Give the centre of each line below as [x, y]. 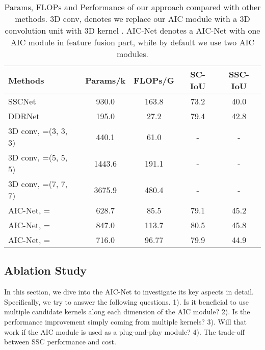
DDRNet [24, 116]
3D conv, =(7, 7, [38, 184]
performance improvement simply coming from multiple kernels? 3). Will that [125, 321]
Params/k [105, 80]
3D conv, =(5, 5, [38, 157]
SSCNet [22, 101]
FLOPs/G [154, 80]
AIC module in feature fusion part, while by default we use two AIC [132, 42]
